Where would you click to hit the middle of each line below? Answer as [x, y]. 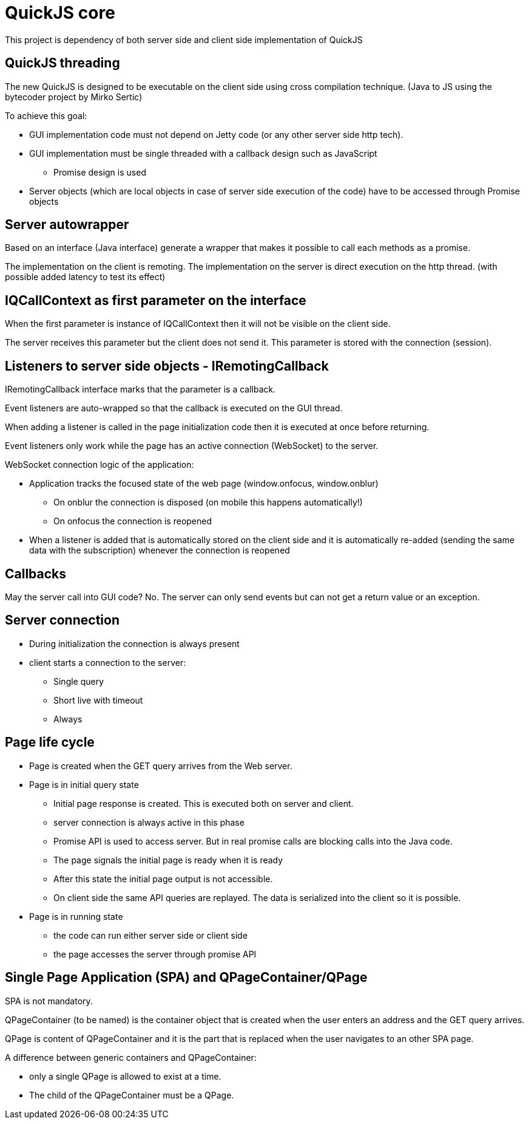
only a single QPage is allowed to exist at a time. [125, 1076]
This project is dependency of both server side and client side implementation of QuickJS [184, 39]
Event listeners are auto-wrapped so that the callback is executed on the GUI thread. [174, 408]
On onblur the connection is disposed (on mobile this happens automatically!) [208, 502]
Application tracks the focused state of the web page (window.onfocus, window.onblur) [204, 484]
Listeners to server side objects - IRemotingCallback [167, 366]
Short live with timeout [98, 700]
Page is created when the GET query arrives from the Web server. [161, 766]
